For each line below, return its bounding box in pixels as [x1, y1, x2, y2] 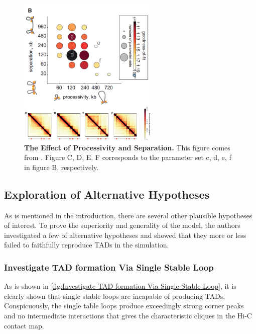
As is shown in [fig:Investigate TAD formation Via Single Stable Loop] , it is [4, 281, 236, 291]
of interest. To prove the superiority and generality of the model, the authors [4, 220, 240, 230]
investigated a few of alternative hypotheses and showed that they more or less [4, 229, 246, 240]
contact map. [4, 320, 44, 330]
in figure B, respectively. [24, 161, 99, 172]
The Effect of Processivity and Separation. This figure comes [24, 142, 230, 152]
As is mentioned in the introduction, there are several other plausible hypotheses [4, 210, 252, 220]
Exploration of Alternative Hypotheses [4, 186, 210, 202]
